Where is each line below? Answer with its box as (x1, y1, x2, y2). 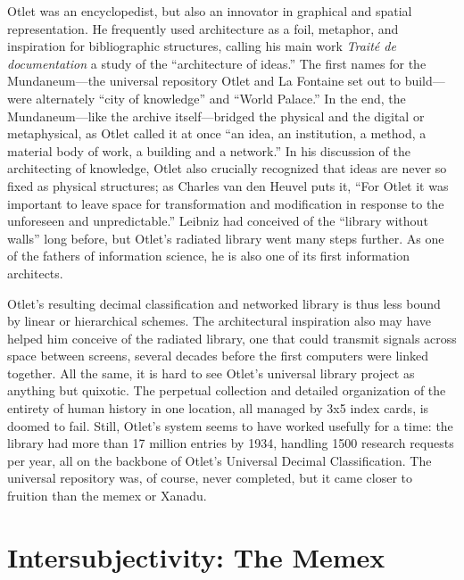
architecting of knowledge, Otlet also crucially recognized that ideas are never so (7, 159, 447, 178)
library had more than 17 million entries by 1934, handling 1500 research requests (7, 434, 454, 452)
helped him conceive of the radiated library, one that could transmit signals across (7, 328, 457, 347)
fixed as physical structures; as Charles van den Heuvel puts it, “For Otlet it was (7, 176, 449, 195)
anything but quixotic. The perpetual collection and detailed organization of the (7, 381, 446, 400)
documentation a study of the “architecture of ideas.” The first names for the (7, 54, 427, 72)
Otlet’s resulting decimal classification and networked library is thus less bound (7, 294, 441, 312)
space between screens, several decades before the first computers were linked (7, 346, 429, 365)
